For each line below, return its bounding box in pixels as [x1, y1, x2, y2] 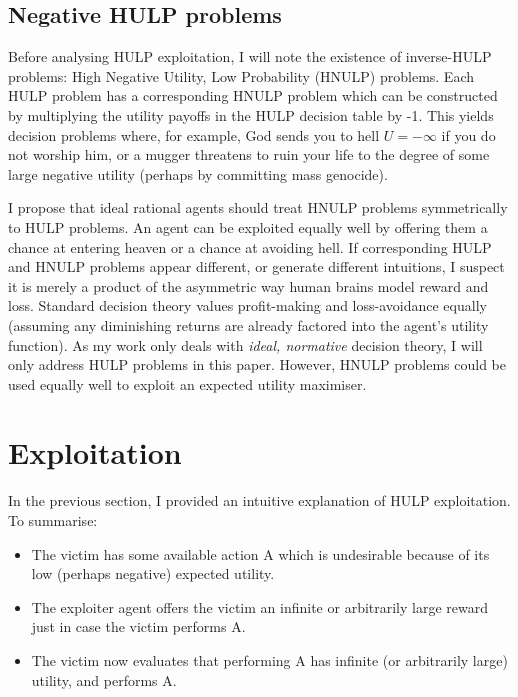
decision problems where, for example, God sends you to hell [8, 124, 380, 145]
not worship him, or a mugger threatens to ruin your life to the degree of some [8, 144, 490, 165]
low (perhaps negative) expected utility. [31, 563, 275, 584]
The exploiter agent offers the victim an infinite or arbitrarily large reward [31, 596, 489, 617]
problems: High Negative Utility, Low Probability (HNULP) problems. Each [8, 65, 475, 86]
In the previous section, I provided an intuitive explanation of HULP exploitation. [8, 490, 511, 511]
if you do [441, 124, 496, 145]
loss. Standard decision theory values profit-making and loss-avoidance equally [8, 295, 487, 316]
